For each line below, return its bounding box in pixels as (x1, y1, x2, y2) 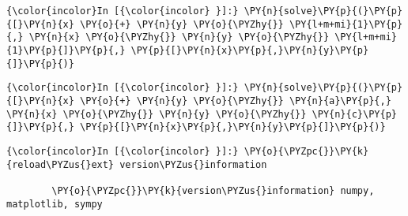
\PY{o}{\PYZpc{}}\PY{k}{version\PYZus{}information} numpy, (51, 184, 375, 196)
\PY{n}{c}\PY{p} (312, 108, 397, 120)
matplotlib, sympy (6, 198, 103, 210)
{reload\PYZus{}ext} (6, 158, 115, 170)
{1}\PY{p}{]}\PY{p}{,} (6, 44, 126, 56)
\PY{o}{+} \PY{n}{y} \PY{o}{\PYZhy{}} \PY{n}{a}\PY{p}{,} (80, 95, 391, 106)
